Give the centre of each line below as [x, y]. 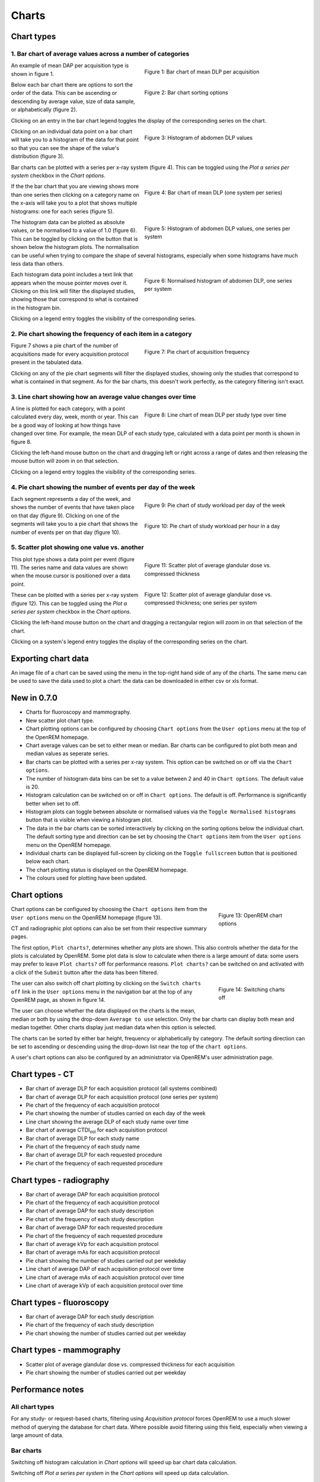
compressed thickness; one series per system [201, 603]
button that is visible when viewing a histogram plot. [89, 820]
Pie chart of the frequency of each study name [83, 1146]
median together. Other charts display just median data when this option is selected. [113, 1027]
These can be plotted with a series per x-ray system [75, 595]
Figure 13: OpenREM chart [250, 915]
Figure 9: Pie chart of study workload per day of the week [215, 505]
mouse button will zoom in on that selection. [65, 461]
